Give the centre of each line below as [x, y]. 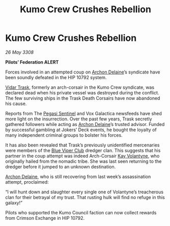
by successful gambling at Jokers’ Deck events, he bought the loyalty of [81, 130]
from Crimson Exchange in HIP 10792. [45, 218]
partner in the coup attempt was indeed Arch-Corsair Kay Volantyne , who [82, 156]
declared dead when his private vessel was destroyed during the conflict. [82, 92]
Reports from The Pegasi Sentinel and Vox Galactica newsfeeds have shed [83, 113]
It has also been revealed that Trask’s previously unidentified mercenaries [82, 145]
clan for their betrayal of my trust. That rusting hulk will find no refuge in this [85, 197]
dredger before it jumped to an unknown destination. [61, 166]
